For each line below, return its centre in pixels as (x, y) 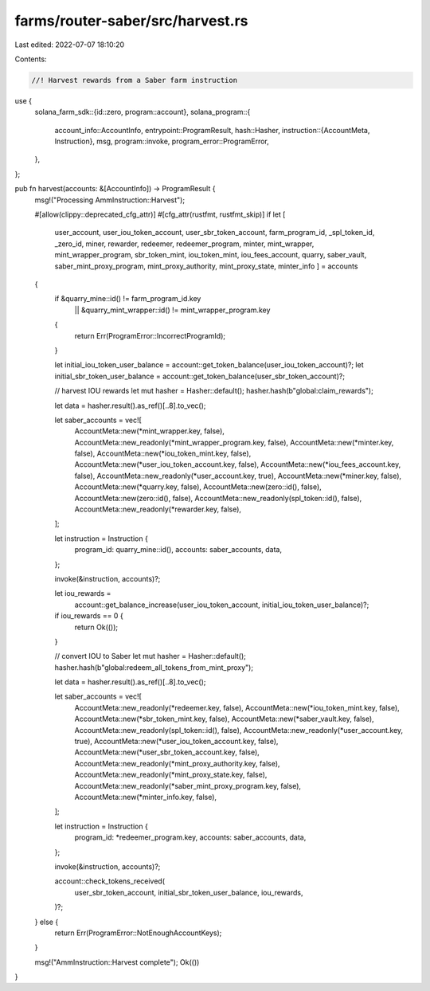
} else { (47, 922)
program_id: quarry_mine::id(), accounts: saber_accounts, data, (178, 550)
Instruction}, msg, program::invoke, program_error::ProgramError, (162, 141)
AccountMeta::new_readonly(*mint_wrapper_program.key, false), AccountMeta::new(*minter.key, (234, 442)
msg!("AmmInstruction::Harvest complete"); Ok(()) (117, 962)
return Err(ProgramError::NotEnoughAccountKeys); (138, 933)
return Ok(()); (96, 627)
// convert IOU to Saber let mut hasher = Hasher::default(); (150, 656)
